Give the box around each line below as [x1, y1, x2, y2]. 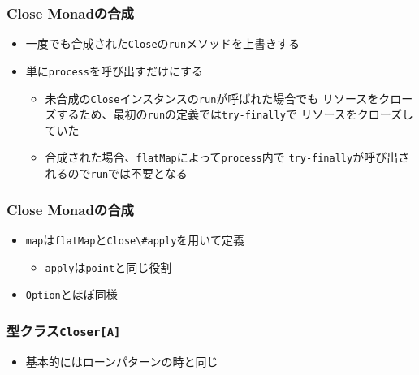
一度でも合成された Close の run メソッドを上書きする [25, 35, 300, 52]
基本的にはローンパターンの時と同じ [25, 352, 218, 369]
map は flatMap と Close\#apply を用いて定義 [25, 231, 244, 248]
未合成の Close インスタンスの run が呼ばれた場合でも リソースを [45, 89, 379, 106]
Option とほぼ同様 [25, 286, 118, 303]
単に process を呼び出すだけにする [25, 62, 204, 79]
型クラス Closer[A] [6, 320, 121, 340]
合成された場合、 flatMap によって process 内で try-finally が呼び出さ [45, 149, 410, 166]
